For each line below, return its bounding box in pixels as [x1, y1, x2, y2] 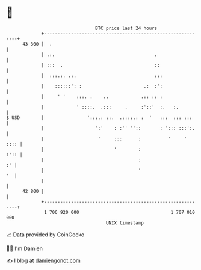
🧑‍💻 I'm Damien [6, 245, 43, 252]
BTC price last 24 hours [95, 25, 158, 31]
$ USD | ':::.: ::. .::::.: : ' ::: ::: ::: [6, 114, 193, 121]
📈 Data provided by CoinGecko [6, 231, 85, 238]
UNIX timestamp [105, 219, 144, 226]
